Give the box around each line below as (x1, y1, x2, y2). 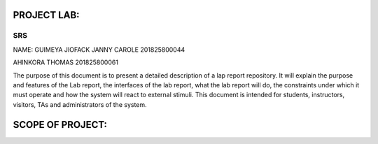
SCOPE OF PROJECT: (13, 119, 108, 131)
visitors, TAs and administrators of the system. (13, 100, 147, 108)
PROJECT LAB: (13, 9, 80, 21)
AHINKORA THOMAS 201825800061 (13, 58, 119, 66)
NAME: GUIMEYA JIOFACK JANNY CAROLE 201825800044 (13, 45, 185, 54)
